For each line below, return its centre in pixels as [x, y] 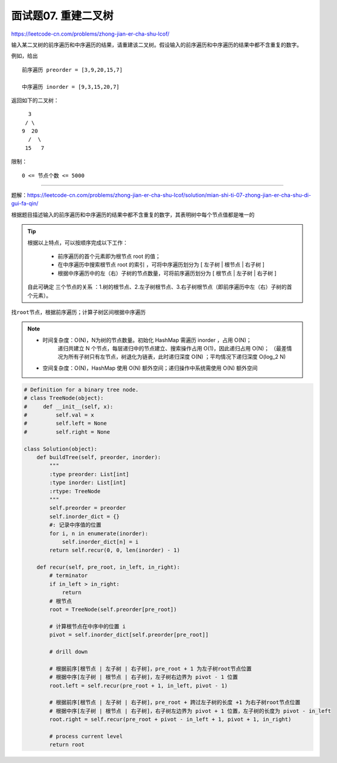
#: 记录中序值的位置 [75, 525]
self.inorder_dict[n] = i [100, 542]
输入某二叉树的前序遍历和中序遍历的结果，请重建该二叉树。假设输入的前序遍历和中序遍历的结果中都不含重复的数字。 [156, 45]
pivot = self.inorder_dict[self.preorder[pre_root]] [129, 635]
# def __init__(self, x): [69, 407]
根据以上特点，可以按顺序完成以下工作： [78, 242]
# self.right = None [67, 432]
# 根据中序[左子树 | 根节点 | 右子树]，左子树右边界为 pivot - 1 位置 [144, 677]
